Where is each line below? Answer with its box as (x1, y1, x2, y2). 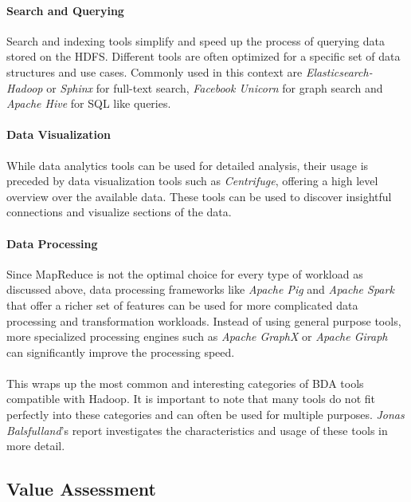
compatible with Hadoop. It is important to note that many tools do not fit (6, 390, 375, 407)
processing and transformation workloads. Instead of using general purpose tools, (6, 312, 401, 329)
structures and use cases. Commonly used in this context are (6, 63, 303, 80)
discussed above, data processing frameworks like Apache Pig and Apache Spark (6, 281, 394, 298)
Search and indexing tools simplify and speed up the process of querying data (6, 32, 385, 49)
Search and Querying (6, 2, 124, 18)
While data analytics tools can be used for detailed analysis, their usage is (6, 156, 369, 173)
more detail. (6, 437, 65, 454)
